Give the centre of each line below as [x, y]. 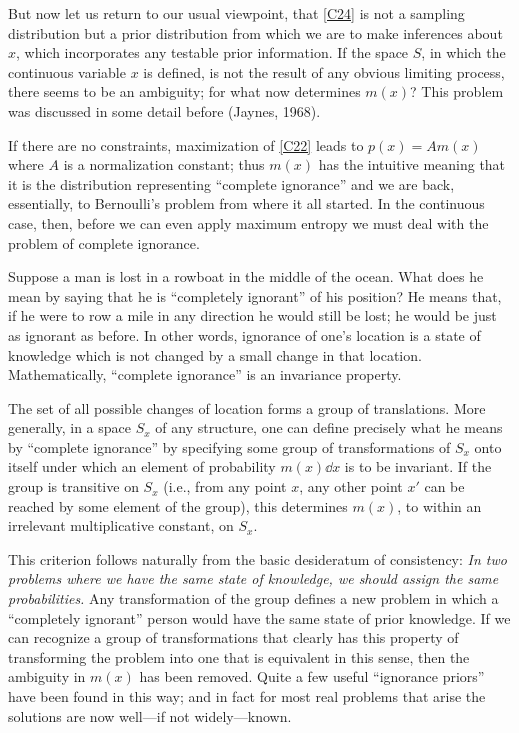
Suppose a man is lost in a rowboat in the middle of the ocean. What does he [246, 276]
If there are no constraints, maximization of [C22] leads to [186, 144]
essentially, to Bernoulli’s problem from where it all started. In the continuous [246, 203]
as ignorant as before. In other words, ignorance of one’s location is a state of [244, 334]
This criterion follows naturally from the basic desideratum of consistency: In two [257, 558]
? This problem [457, 91]
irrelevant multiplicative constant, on [121, 525]
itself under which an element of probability [142, 466]
